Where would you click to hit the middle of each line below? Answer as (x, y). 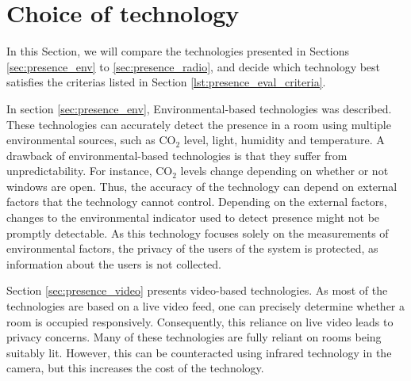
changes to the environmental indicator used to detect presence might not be (193, 217)
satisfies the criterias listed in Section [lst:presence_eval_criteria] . (166, 82)
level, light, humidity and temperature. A (284, 140)
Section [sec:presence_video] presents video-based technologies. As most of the (197, 290)
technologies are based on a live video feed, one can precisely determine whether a (205, 306)
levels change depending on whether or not (284, 171)
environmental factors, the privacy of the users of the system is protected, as (192, 248)
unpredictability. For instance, (79, 171)
